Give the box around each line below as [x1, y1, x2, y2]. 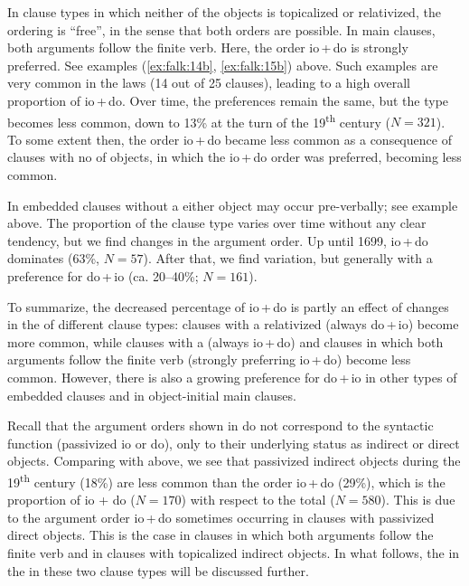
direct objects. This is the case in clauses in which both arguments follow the [7, 525, 434, 544]
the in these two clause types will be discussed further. [7, 561, 309, 580]
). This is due [380, 490, 455, 509]
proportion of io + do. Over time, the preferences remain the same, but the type [7, 90, 449, 109]
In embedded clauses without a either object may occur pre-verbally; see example [7, 195, 458, 214]
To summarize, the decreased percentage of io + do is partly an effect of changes [7, 297, 449, 316]
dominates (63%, [7, 249, 99, 268]
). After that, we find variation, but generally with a [143, 249, 433, 268]
